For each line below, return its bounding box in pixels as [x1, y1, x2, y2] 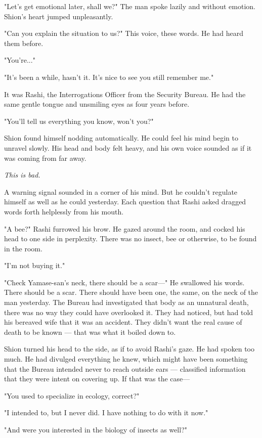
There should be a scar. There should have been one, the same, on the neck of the [4, 287, 258, 297]
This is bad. [4, 169, 40, 180]
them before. [4, 37, 43, 48]
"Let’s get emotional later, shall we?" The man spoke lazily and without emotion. [4, 1, 256, 11]
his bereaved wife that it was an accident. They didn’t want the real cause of [4, 317, 242, 327]
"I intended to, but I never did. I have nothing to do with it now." [4, 407, 208, 418]
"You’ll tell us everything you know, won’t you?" [4, 115, 154, 126]
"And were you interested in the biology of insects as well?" [4, 424, 187, 434]
